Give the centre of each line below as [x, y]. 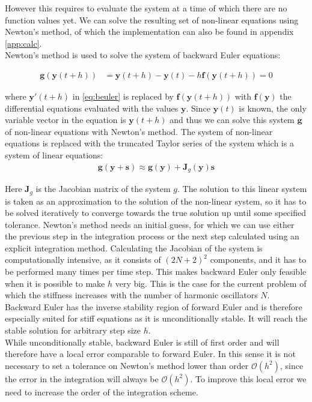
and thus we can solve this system [232, 120]
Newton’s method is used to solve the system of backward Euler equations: [143, 55]
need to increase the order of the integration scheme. [102, 391]
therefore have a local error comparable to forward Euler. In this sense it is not [150, 354]
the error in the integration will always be [82, 378]
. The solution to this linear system [242, 189]
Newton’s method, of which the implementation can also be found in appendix [149, 31]
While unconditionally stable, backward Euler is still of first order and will [142, 342]
